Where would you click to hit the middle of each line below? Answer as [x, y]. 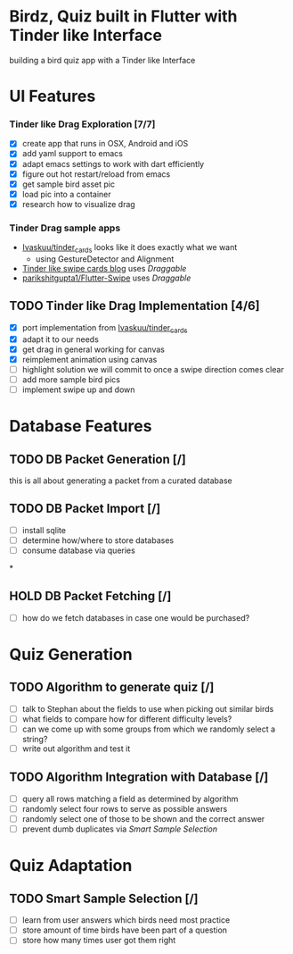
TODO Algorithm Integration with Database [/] [139, 778]
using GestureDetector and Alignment [105, 259]
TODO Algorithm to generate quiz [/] [112, 687]
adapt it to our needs [61, 339]
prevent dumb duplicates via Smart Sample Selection [120, 829]
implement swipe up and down [78, 389]
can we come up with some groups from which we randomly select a [149, 729]
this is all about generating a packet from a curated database [121, 481]
